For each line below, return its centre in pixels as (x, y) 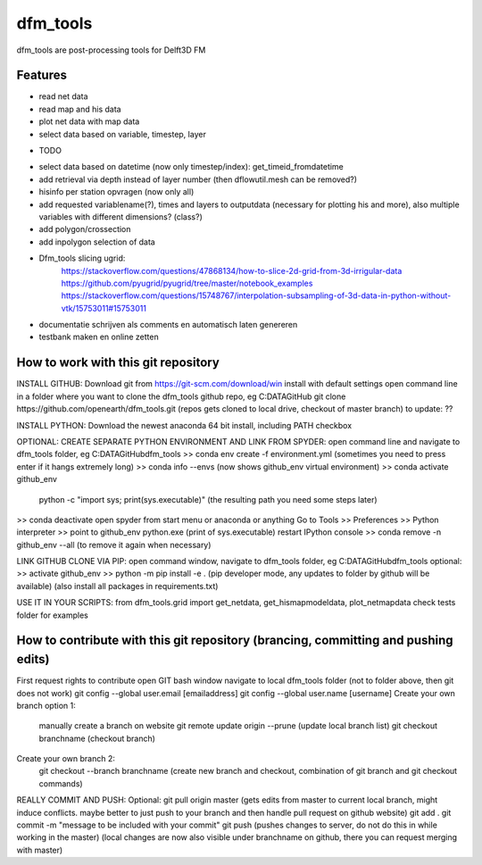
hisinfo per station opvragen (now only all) (116, 192)
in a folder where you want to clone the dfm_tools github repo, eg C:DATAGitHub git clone (181, 396)
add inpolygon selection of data (97, 242)
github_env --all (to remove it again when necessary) (114, 545)
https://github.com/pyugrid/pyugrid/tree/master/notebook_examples (187, 283)
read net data (63, 96)
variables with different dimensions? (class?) (120, 216)
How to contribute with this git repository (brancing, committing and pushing (235, 640)
